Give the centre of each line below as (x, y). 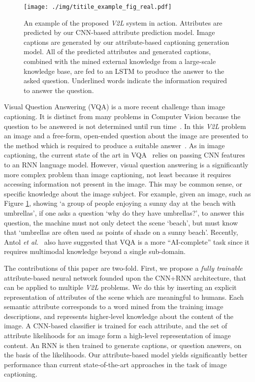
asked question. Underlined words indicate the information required (126, 80)
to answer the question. (59, 90)
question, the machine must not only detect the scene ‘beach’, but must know (121, 222)
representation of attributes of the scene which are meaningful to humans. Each (124, 297)
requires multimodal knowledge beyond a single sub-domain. (95, 251)
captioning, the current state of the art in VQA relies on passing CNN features (125, 155)
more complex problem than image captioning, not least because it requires (118, 174)
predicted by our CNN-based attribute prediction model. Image (119, 32)
